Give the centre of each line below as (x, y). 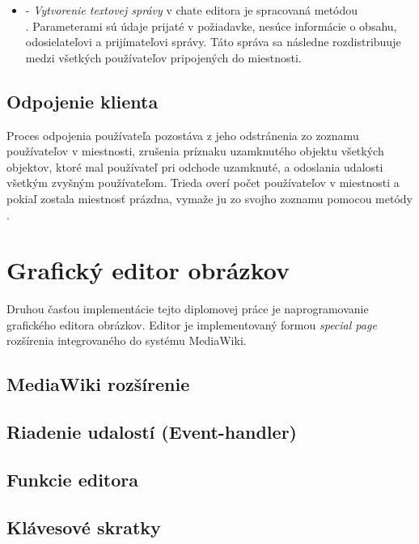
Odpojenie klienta (83, 101)
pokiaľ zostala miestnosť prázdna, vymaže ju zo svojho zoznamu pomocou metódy (209, 198)
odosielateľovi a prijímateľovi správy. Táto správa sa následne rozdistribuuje (213, 42)
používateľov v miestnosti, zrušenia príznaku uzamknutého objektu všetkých (195, 151)
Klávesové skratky (84, 527)
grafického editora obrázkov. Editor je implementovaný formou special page (192, 324)
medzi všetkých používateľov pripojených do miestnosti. (163, 57)
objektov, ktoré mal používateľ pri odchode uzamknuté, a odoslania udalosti (195, 166)
